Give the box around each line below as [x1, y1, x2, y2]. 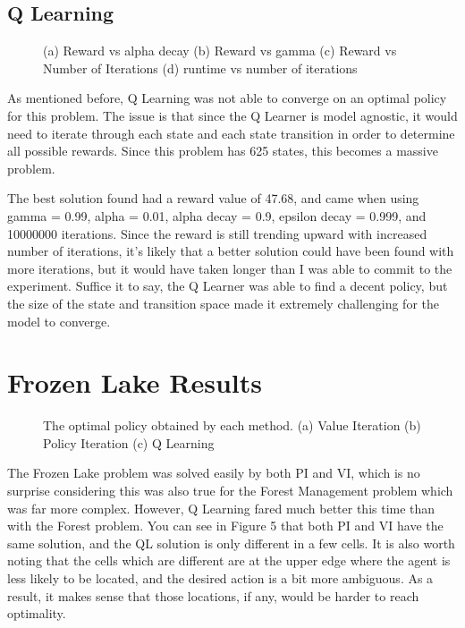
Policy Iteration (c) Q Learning [43, 433, 215, 452]
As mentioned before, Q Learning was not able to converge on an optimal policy [7, 89, 447, 107]
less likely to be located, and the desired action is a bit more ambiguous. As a [7, 568, 434, 587]
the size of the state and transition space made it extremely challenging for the [7, 293, 439, 312]
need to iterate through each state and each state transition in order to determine [7, 123, 455, 142]
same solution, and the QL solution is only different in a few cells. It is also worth [7, 533, 455, 552]
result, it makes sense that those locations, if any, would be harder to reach [7, 586, 419, 605]
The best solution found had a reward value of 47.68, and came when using [7, 189, 419, 208]
